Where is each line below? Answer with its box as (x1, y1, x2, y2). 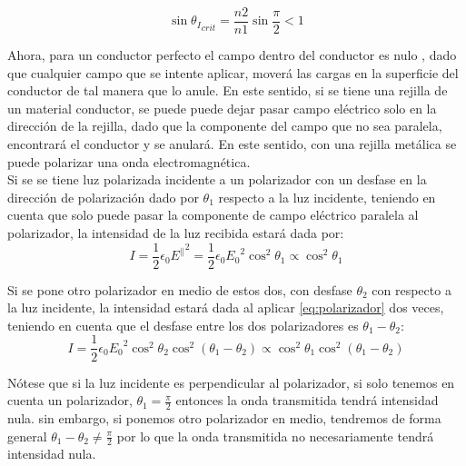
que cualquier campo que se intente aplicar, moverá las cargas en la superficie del (7, 63, 459, 82)
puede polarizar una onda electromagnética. (7, 152, 251, 171)
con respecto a (372, 280, 451, 299)
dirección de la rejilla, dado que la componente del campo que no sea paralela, (7, 116, 442, 135)
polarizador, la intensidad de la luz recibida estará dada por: (7, 223, 344, 242)
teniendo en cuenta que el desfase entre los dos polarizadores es (7, 315, 359, 334)
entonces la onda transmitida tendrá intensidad (175, 391, 439, 410)
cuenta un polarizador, (7, 391, 133, 410)
